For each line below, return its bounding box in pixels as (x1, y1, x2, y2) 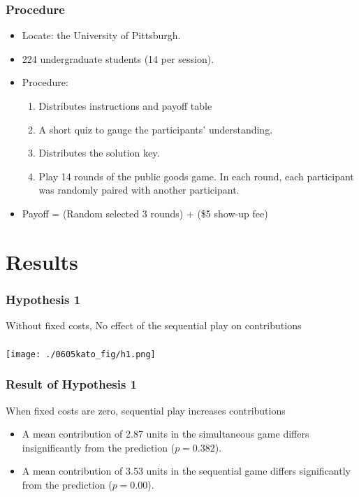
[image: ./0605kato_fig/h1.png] (6, 349, 156, 359)
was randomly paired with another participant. (38, 182, 240, 197)
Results (6, 247, 78, 275)
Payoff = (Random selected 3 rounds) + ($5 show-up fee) (22, 206, 268, 220)
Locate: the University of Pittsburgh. (22, 28, 181, 43)
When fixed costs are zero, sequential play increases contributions (6, 403, 286, 417)
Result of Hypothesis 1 (6, 375, 138, 393)
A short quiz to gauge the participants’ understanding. (38, 122, 273, 136)
